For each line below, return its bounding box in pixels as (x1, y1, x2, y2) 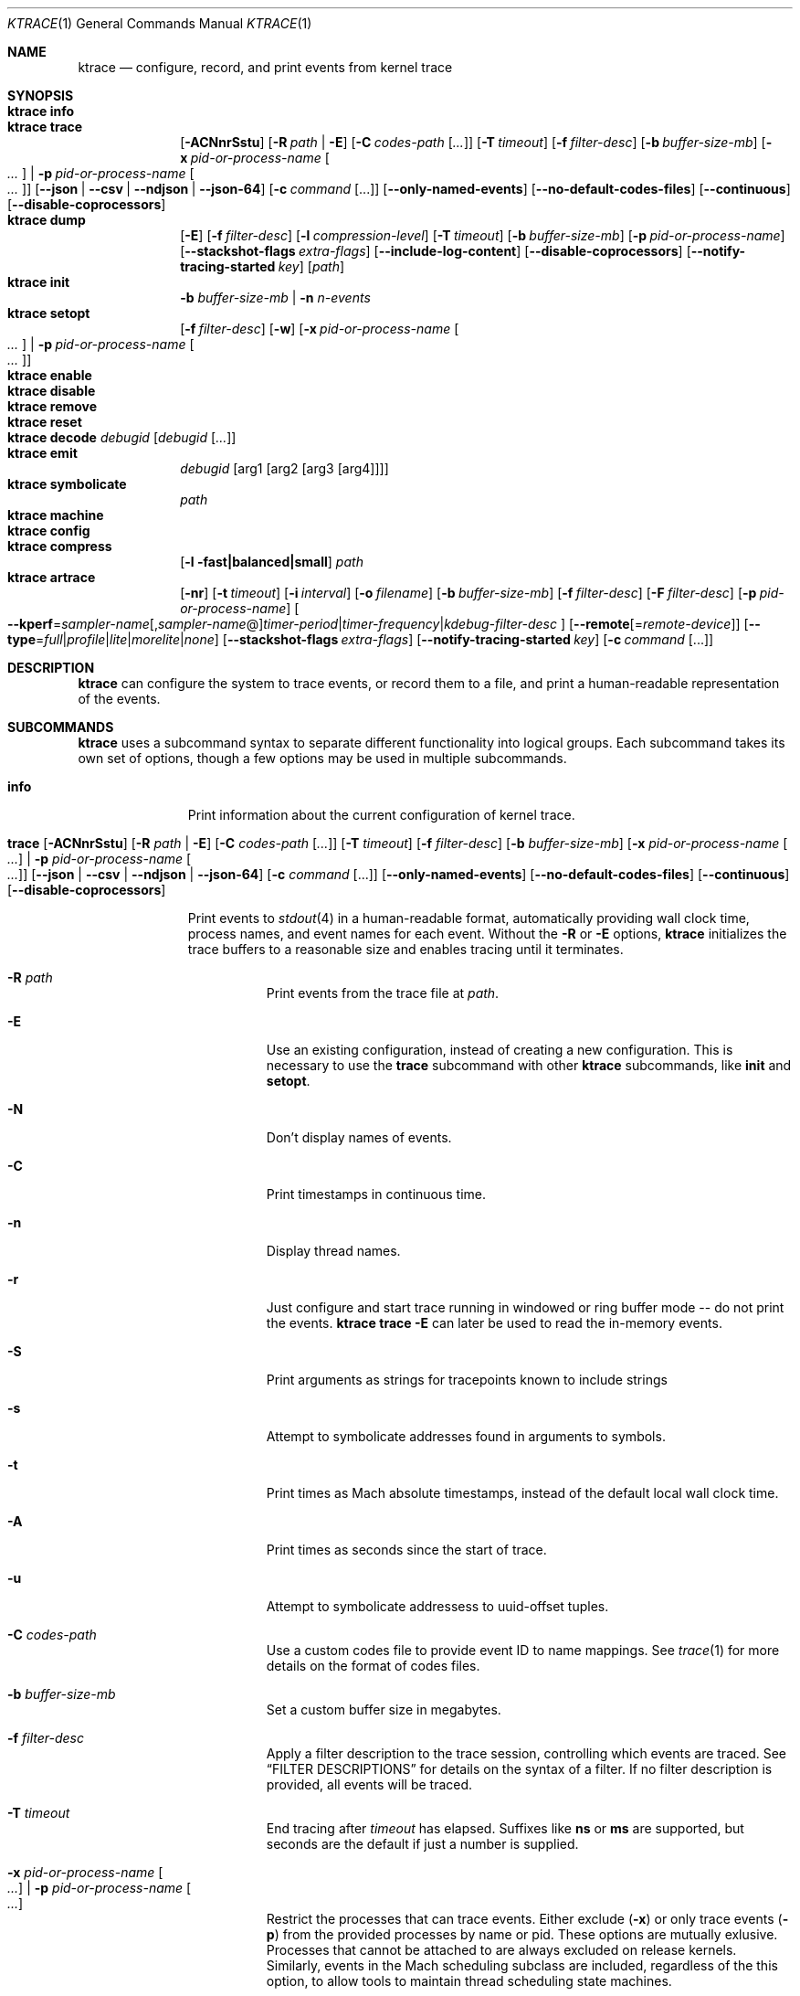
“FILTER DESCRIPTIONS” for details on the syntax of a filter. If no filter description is (266, 1761, 773, 1777)
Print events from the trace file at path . (266, 985, 500, 1001)
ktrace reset (7, 414, 82, 430)
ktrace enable (7, 367, 92, 383)
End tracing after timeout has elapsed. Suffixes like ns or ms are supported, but (266, 1821, 744, 1836)
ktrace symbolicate (7, 476, 127, 492)
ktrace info (7, 103, 75, 119)
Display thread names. (266, 1243, 401, 1258)
